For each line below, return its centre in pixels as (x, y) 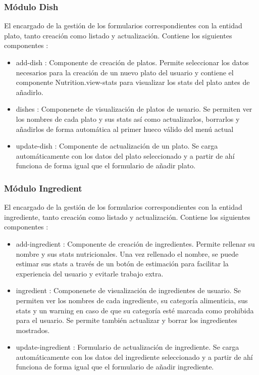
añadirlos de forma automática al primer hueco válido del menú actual (125, 129)
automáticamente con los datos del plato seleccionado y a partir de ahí (125, 155)
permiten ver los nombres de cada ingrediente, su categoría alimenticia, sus (132, 300)
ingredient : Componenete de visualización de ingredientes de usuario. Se (128, 290)
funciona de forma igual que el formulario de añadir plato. (106, 166)
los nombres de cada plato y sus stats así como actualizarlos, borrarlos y (128, 119)
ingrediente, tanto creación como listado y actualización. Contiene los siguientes (127, 217)
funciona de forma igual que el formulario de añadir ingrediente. (115, 367)
